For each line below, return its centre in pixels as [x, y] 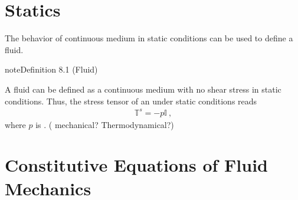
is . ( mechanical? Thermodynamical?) [105, 124]
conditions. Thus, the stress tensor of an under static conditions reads [131, 101]
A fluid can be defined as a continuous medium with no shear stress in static [143, 89]
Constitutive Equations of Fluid [137, 165]
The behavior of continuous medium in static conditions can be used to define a [149, 38]
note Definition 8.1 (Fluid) [51, 69]
